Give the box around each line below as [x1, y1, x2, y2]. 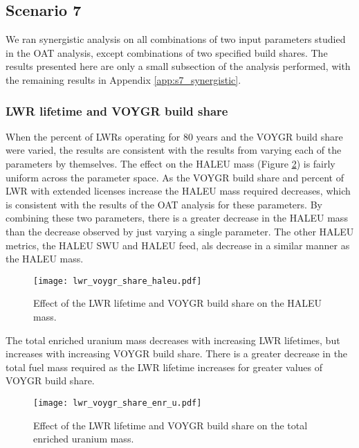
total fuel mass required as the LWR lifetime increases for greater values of [6, 359, 323, 374]
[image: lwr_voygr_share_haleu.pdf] [33, 276, 202, 286]
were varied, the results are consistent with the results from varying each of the [6, 143, 342, 157]
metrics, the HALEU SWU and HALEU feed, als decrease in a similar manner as [6, 238, 350, 252]
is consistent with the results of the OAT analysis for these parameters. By [6, 197, 322, 211]
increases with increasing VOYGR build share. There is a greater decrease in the [6, 346, 348, 361]
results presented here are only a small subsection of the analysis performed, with [6, 59, 351, 73]
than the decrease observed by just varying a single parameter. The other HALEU [6, 224, 354, 238]
